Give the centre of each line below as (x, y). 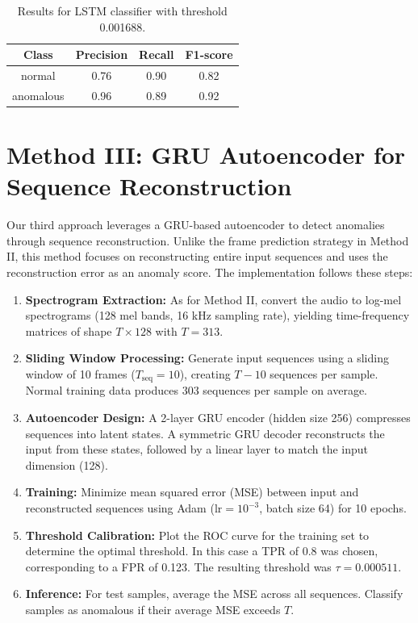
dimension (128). (67, 464)
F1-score (209, 54)
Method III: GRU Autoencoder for (206, 155)
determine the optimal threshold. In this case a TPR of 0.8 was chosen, (202, 551)
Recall (157, 54)
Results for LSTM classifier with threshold (122, 10)
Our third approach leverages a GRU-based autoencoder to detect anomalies (196, 225)
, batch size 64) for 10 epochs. (333, 508)
